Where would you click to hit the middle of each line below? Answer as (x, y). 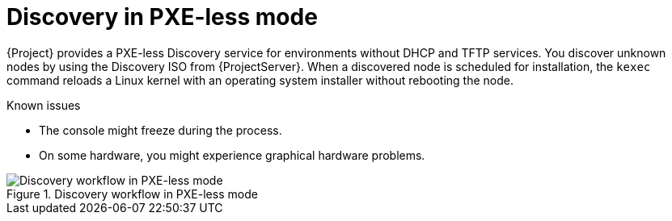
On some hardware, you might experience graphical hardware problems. (232, 155)
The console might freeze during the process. (161, 130)
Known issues (44, 105)
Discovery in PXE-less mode (162, 17)
